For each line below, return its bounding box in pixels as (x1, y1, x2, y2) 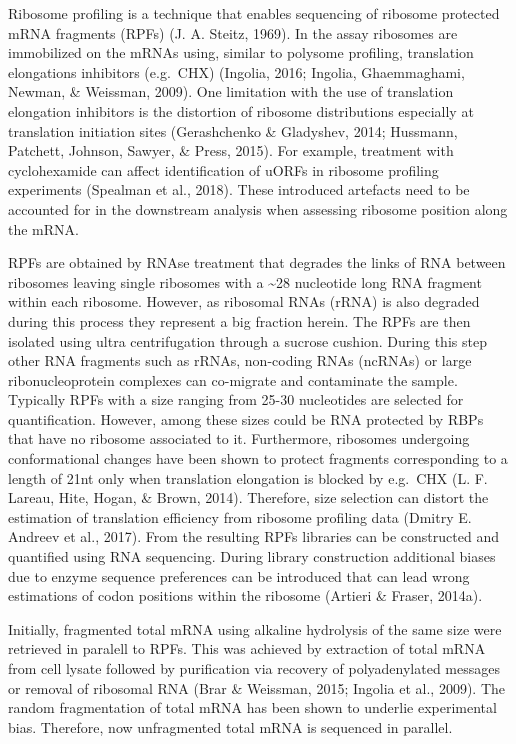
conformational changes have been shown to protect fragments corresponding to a (8, 448, 508, 469)
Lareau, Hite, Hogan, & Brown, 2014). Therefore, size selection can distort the (8, 487, 489, 508)
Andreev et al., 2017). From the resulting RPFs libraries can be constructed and (8, 526, 499, 547)
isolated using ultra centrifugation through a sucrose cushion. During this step (8, 330, 487, 351)
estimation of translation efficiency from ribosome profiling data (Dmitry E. (8, 506, 472, 527)
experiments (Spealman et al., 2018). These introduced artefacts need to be (8, 179, 470, 200)
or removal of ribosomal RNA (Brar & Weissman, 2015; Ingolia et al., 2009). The (8, 677, 506, 698)
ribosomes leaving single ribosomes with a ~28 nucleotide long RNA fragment (8, 271, 482, 292)
